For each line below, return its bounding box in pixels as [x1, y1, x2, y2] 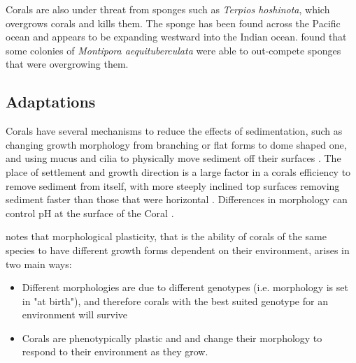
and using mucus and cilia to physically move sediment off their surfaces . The [6, 151, 341, 165]
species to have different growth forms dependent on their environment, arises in [6, 242, 350, 257]
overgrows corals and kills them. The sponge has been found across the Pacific [6, 15, 341, 30]
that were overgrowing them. [6, 57, 129, 71]
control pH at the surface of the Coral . [6, 205, 174, 220]
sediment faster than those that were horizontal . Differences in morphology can [6, 192, 348, 207]
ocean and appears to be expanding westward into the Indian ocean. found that [6, 29, 347, 44]
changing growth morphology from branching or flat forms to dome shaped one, [6, 137, 347, 151]
